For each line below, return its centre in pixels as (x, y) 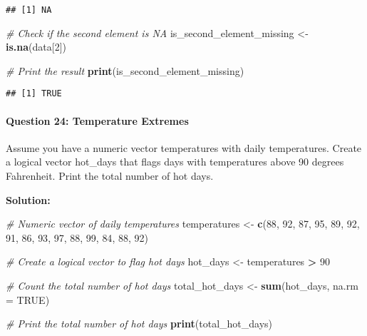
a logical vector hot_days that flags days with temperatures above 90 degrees (175, 162)
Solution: (28, 199)
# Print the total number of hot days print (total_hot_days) (139, 324)
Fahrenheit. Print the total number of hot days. (110, 176)
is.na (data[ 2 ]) (36, 47)
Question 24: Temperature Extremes (97, 120)
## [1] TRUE (34, 94)
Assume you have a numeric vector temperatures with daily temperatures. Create (184, 147)
